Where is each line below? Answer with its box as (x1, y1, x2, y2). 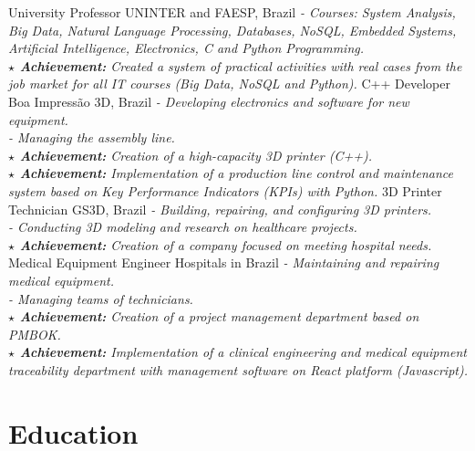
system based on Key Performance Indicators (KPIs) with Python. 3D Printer (8, 181, 442, 200)
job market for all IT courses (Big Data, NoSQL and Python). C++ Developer (8, 74, 450, 93)
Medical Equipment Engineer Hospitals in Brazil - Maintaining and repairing (8, 253, 439, 272)
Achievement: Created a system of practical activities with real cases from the (19, 56, 462, 75)
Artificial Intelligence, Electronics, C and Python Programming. (8, 38, 364, 58)
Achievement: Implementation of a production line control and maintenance (19, 163, 454, 183)
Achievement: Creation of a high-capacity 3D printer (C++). (19, 145, 372, 164)
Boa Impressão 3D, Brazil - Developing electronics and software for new (8, 91, 409, 110)
